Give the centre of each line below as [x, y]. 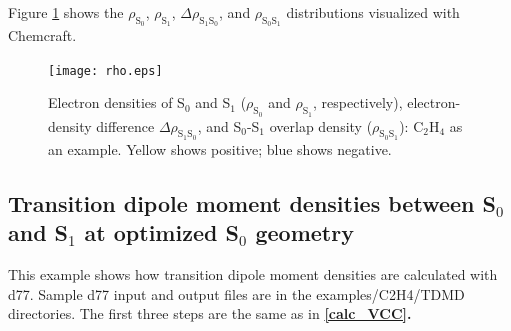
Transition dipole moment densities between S [252, 202]
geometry [304, 232]
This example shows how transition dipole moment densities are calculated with [253, 274]
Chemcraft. [42, 35]
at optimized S [161, 232]
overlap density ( [321, 125]
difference [125, 125]
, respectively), [358, 102]
